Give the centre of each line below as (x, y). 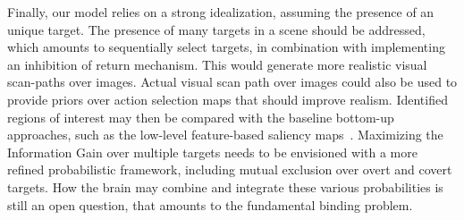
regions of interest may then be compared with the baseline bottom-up (201, 117)
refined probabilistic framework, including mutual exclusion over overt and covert (230, 169)
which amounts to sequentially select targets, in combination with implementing (226, 47)
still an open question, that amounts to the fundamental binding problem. (210, 204)
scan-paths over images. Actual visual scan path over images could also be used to (232, 82)
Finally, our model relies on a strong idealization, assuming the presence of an (221, 12)
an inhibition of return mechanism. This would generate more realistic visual (217, 64)
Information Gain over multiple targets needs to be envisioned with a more (212, 152)
